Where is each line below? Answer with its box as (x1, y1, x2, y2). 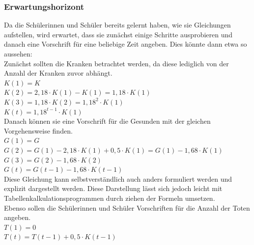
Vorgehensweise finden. (4, 125, 73, 136)
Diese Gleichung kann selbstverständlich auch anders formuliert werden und (4, 173, 232, 184)
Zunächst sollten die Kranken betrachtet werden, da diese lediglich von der (4, 58, 229, 68)
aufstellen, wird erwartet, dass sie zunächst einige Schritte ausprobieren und (4, 29, 233, 39)
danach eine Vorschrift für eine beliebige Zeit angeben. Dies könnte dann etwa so (4, 39, 247, 49)
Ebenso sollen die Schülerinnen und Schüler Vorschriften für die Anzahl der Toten (4, 202, 250, 213)
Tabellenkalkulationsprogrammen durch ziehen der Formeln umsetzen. (4, 192, 215, 203)
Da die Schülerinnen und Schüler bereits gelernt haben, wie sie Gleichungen (4, 20, 231, 30)
